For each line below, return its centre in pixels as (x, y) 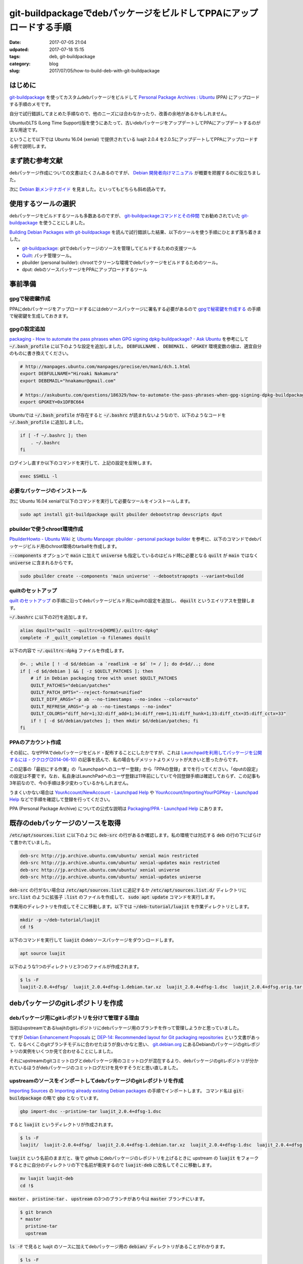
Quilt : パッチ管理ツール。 (48, 255)
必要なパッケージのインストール (48, 491)
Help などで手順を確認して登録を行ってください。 (61, 799)
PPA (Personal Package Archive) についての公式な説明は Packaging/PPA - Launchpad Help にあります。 (117, 808)
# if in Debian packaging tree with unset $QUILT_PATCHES (104, 678)
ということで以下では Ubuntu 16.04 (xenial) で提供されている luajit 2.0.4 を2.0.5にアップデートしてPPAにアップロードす (134, 139)
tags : (15, 57)
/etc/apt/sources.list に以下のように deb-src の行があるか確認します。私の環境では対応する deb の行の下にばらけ (135, 835)
